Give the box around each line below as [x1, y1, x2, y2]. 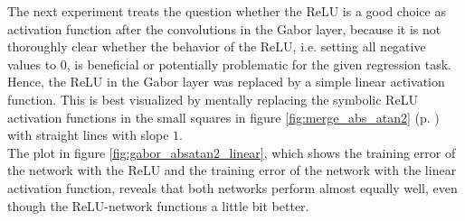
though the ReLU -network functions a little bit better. [7, 196, 309, 215]
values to [7, 54, 57, 73]
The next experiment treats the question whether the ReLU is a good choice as [7, 2, 446, 20]
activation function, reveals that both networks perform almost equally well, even [7, 178, 458, 197]
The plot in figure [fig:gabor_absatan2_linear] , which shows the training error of [7, 143, 456, 161]
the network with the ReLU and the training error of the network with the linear [7, 161, 457, 180]
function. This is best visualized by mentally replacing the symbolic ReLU [7, 89, 418, 108]
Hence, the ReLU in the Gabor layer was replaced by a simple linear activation [7, 72, 445, 91]
